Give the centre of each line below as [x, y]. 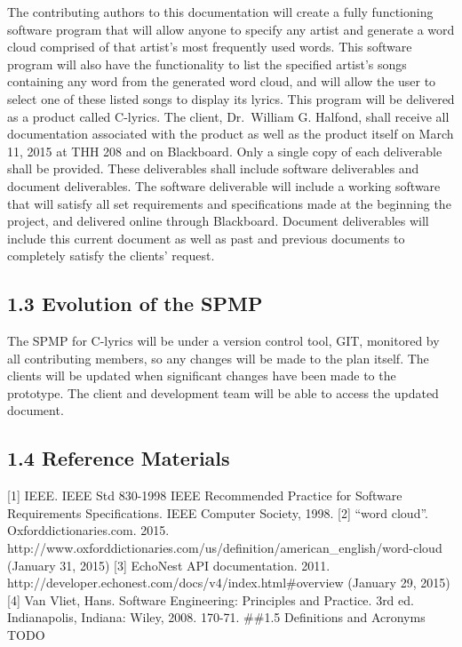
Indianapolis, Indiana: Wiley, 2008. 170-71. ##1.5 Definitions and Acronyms [216, 617]
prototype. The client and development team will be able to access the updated [223, 392]
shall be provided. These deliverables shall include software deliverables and [213, 168]
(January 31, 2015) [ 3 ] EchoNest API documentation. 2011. [169, 565]
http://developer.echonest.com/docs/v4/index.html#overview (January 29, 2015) [229, 583]
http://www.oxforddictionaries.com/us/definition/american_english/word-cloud [225, 548]
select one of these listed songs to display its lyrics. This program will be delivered [231, 98]
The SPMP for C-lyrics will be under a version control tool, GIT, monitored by [223, 341]
